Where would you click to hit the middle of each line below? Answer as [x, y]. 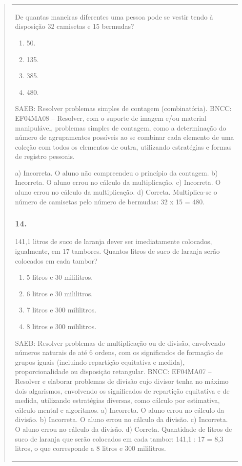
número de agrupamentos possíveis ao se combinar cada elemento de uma [124, 137]
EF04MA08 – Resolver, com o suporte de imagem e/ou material [111, 118]
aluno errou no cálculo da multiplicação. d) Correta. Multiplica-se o [116, 192]
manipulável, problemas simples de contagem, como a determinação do [121, 127]
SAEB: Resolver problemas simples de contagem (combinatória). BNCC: [123, 108]
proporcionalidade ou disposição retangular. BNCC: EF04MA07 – [113, 371]
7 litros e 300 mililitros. [61, 310]
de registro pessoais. [45, 156]
